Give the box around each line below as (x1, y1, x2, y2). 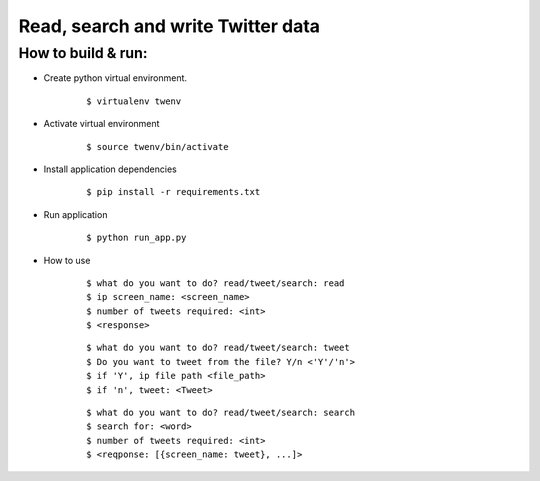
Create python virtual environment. (43, 72, 188, 84)
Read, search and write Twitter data (18, 15, 320, 37)
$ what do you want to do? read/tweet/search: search (86, 407, 355, 419)
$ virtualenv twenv (86, 95, 182, 107)
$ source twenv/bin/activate (86, 141, 229, 152)
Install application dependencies (43, 163, 177, 175)
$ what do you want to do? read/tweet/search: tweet (86, 342, 350, 354)
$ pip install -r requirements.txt (86, 186, 261, 198)
